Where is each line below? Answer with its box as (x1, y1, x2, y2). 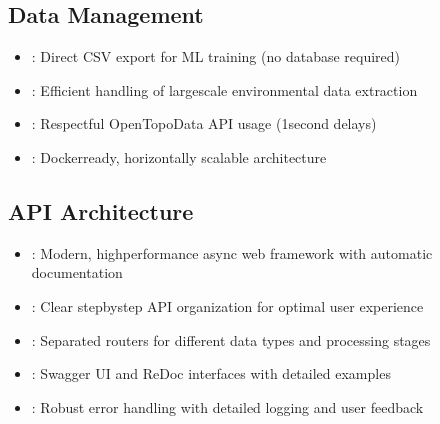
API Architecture (8, 195, 194, 226)
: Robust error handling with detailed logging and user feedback (31, 396, 424, 417)
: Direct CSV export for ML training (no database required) (31, 46, 401, 67)
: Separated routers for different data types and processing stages (31, 329, 431, 350)
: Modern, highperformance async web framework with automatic (31, 242, 433, 263)
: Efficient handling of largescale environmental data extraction (31, 79, 418, 100)
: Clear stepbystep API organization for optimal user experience (31, 295, 424, 316)
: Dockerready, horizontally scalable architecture (31, 146, 327, 167)
